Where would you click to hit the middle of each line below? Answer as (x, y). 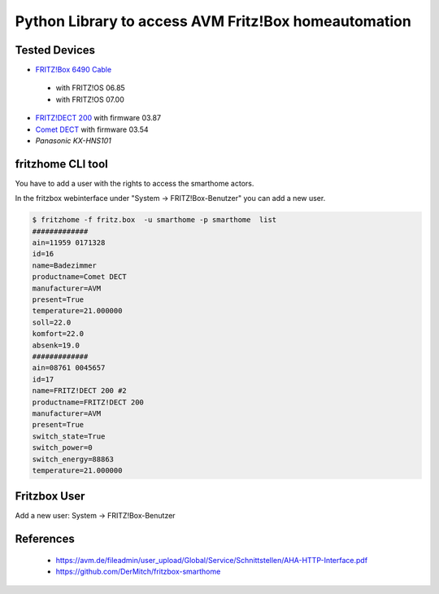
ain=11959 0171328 (69, 243)
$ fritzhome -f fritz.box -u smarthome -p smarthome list (154, 220)
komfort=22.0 (58, 334)
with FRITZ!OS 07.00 (90, 99)
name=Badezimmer (65, 265)
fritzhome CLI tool (62, 164)
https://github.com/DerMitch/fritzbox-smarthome (138, 572)
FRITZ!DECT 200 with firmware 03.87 (98, 118)
